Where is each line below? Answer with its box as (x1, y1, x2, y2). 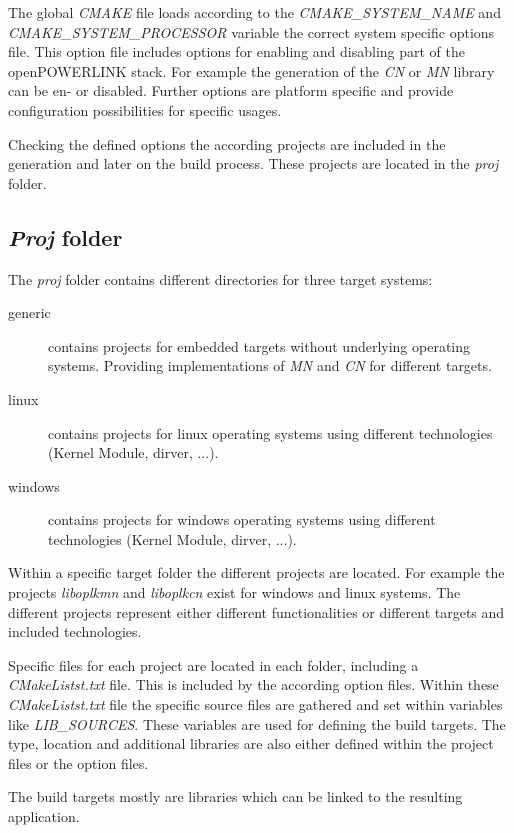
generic (8, 302, 51, 323)
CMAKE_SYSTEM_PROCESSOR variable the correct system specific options (8, 21, 495, 42)
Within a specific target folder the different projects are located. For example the (8, 562, 505, 583)
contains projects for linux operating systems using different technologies (48, 422, 493, 443)
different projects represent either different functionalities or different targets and (8, 601, 505, 622)
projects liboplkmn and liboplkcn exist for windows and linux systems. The (8, 582, 461, 603)
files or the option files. (8, 752, 149, 773)
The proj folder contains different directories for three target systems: (8, 268, 433, 289)
